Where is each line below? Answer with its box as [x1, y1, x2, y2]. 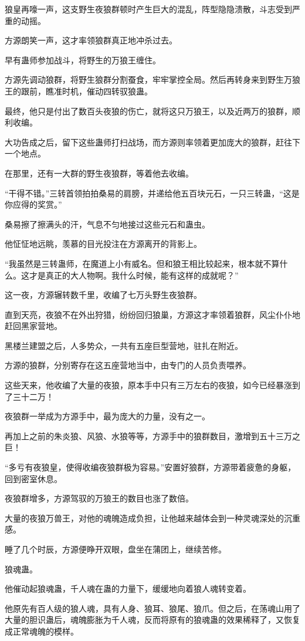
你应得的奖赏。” [5, 198, 62, 211]
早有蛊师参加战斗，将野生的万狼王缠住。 [5, 53, 161, 66]
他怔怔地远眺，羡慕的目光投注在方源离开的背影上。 [5, 238, 202, 250]
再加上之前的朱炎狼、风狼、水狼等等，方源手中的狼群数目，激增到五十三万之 [5, 429, 300, 442]
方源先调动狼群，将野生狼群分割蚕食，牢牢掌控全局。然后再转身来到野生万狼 [5, 73, 300, 86]
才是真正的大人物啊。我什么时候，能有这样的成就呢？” [29, 269, 239, 281]
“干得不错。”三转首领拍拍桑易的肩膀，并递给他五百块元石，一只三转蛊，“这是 [5, 186, 300, 199]
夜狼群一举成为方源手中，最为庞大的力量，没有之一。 [5, 410, 210, 422]
